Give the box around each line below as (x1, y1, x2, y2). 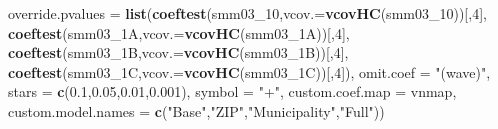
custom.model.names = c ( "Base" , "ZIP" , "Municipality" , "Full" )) (8, 100, 385, 121)
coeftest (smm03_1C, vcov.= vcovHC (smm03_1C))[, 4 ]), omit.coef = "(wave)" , (8, 61, 491, 82)
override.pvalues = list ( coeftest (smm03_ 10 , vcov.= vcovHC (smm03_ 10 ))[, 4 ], (8, 3, 487, 23)
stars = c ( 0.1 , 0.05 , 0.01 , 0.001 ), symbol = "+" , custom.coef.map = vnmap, (8, 81, 457, 102)
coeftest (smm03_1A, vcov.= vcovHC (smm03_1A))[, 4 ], (8, 22, 350, 43)
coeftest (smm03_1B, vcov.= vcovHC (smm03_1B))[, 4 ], (8, 42, 349, 63)
